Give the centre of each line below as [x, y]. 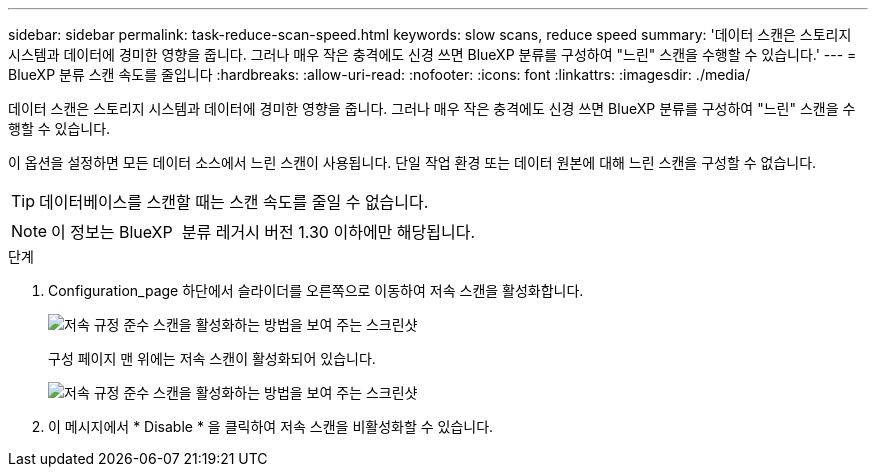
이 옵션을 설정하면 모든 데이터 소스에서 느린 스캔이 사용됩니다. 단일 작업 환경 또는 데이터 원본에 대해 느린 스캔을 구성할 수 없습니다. [412, 162]
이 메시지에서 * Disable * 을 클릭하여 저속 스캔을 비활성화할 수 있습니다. [271, 426]
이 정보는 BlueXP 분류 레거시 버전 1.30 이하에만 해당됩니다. [263, 232]
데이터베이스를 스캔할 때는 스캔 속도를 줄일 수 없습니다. [234, 202]
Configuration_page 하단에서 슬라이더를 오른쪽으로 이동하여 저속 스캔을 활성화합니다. [316, 290]
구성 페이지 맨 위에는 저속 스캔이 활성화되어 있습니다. [212, 358]
